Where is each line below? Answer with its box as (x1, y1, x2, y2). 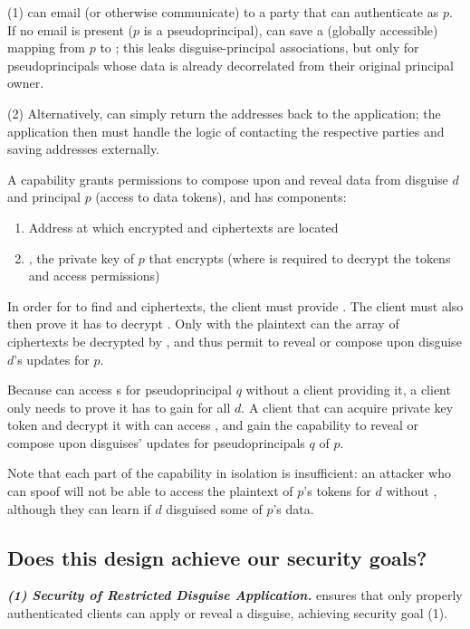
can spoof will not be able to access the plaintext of (7, 481, 293, 500)
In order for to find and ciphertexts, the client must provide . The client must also (7, 296, 464, 315)
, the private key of (28, 248, 135, 267)
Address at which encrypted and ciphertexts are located (28, 217, 339, 236)
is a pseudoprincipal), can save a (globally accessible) (143, 20, 438, 39)
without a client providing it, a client (245, 380, 451, 399)
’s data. (273, 499, 314, 518)
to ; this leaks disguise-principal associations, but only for (100, 38, 419, 57)
